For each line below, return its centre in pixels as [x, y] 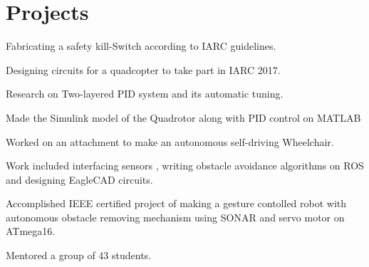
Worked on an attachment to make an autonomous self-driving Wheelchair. [170, 141]
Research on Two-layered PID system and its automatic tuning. [145, 94]
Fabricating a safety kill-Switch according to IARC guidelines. [141, 46]
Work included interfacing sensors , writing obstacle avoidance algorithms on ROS [185, 166]
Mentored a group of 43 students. [79, 255]
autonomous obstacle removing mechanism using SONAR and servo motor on [175, 217]
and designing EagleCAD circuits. [79, 179]
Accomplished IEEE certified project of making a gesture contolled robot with [176, 203]
